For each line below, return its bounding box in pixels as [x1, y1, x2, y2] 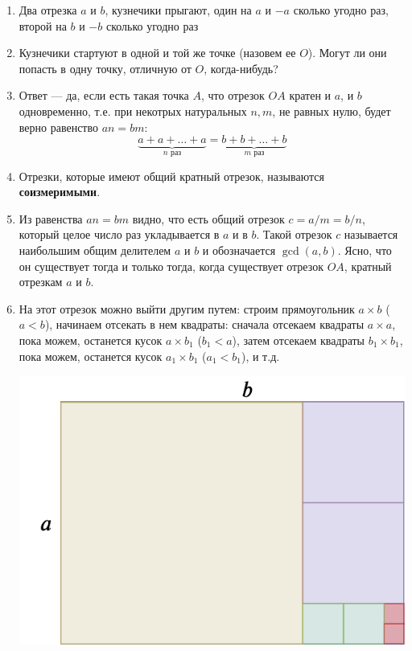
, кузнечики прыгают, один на [105, 2, 252, 18]
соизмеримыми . [19, 183, 101, 200]
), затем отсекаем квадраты [232, 331, 365, 348]
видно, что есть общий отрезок [132, 210, 285, 227]
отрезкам [19, 273, 63, 290]
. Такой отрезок [256, 226, 332, 243]
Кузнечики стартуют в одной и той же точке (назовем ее [19, 44, 296, 61]
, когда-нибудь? [204, 59, 278, 76]
